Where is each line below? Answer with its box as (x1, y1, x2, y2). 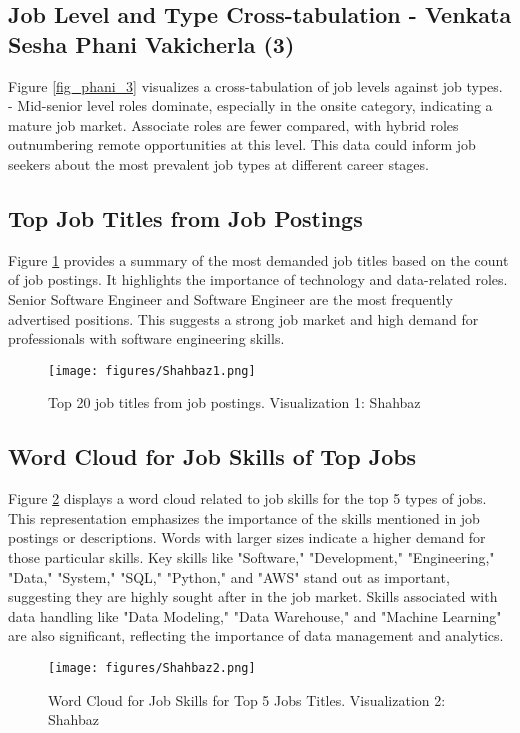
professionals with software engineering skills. (8, 328, 285, 349)
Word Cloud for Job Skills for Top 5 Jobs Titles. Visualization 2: (48, 689, 446, 710)
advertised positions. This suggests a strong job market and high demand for (8, 308, 479, 329)
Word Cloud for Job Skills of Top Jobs (8, 441, 417, 472)
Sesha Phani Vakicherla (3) (8, 28, 295, 59)
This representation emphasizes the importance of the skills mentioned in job (8, 507, 480, 528)
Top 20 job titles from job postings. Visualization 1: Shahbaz (48, 392, 421, 413)
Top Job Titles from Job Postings (8, 202, 363, 233)
